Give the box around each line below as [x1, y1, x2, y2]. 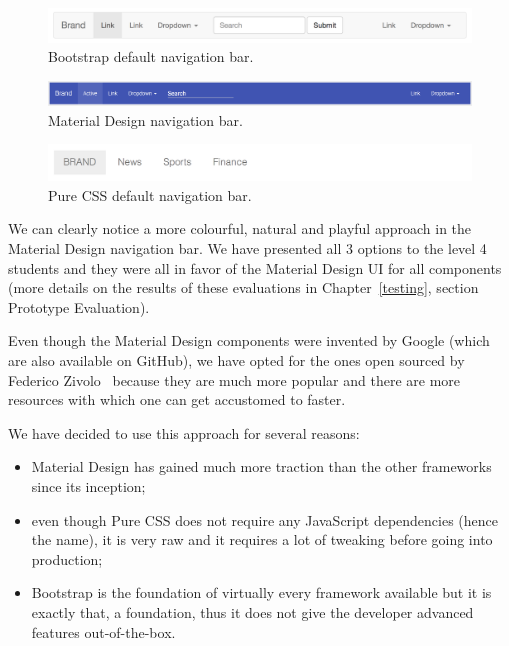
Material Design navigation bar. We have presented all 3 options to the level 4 [8, 238, 487, 259]
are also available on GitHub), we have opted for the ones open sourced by [8, 350, 465, 370]
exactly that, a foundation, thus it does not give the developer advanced [31, 601, 474, 622]
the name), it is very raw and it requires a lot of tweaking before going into [31, 529, 493, 550]
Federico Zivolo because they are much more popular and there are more [8, 369, 461, 390]
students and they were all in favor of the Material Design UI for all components [8, 257, 502, 278]
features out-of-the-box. [31, 621, 176, 642]
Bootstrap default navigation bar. [48, 46, 254, 67]
